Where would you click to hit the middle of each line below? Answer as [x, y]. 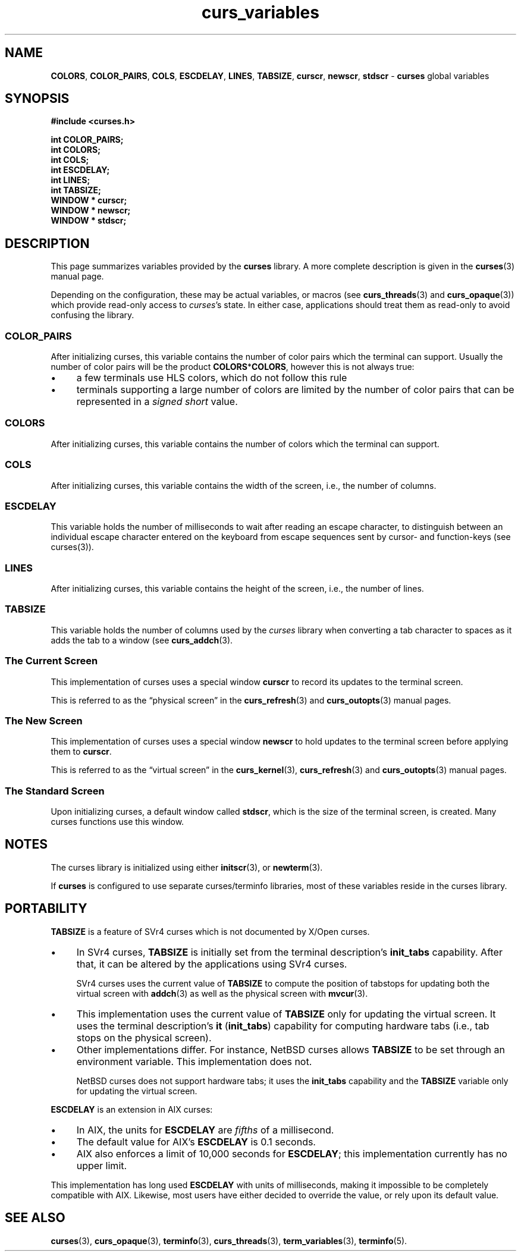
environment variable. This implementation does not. [194, 1061]
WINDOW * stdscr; [89, 221]
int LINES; [70, 180]
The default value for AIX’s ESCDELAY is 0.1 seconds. [196, 1142]
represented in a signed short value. [157, 402]
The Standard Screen [55, 791]
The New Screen [44, 720]
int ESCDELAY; [80, 170]
